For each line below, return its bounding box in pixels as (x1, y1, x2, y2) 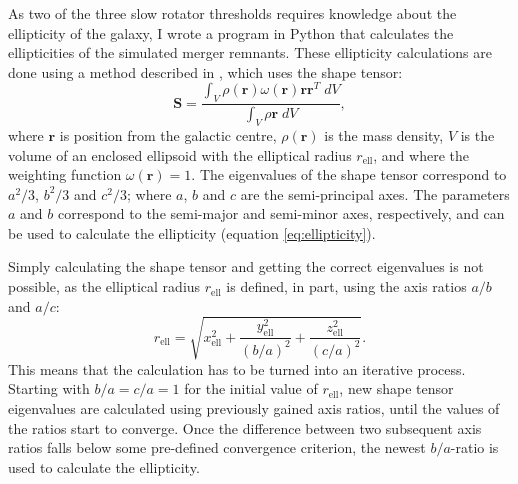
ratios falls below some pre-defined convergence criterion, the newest (8, 437, 426, 458)
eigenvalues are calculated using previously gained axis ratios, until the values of (8, 398, 500, 418)
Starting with (8, 378, 90, 399)
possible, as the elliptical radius (8, 276, 201, 297)
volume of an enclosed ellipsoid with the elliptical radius (8, 144, 352, 165)
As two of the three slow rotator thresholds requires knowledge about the (8, 3, 457, 23)
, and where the (373, 144, 469, 165)
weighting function (8, 164, 122, 185)
